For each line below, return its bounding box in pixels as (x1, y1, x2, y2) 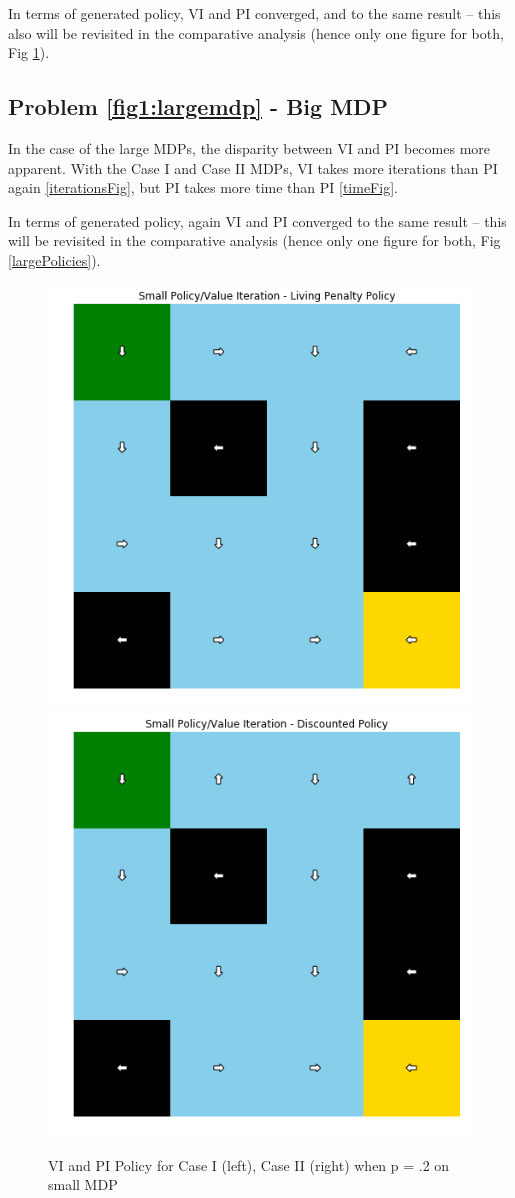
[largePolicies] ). (8, 249, 101, 270)
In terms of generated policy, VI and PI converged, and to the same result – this (8, 3, 501, 23)
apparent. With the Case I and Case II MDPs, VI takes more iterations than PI (8, 157, 498, 178)
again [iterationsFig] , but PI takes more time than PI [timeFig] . (8, 177, 398, 198)
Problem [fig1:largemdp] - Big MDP (8, 91, 389, 122)
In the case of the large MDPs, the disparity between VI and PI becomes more (8, 137, 491, 158)
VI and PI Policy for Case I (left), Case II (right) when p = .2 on (48, 1154, 450, 1175)
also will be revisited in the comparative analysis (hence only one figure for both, (8, 22, 504, 43)
